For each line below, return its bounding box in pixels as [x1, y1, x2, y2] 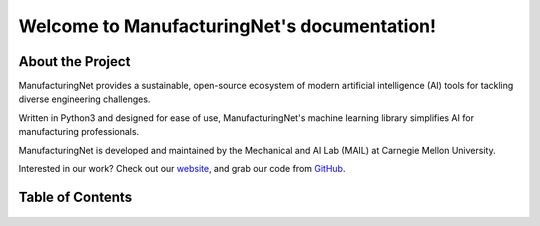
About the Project [18, 53, 131, 70]
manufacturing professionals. [18, 126, 140, 138]
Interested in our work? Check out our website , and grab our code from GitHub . [18, 163, 346, 175]
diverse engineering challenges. [18, 93, 151, 105]
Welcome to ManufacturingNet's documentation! [18, 15, 437, 37]
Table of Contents [18, 188, 133, 205]
